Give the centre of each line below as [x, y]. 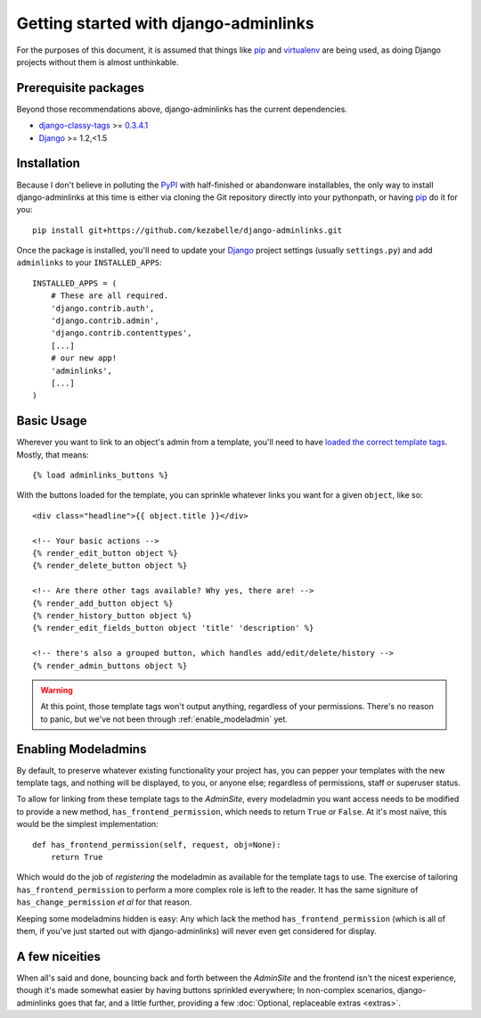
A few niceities [59, 956]
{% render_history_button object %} [112, 615]
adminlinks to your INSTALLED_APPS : [89, 262]
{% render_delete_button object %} [110, 566]
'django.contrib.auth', [102, 308]
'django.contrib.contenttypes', [121, 333]
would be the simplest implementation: [88, 824]
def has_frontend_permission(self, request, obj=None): [157, 844]
